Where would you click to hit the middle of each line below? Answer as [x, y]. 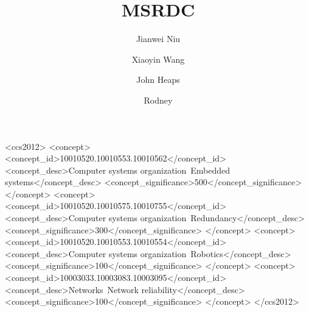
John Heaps [158, 80]
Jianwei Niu [158, 39]
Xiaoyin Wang [158, 59]
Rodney [158, 100]
